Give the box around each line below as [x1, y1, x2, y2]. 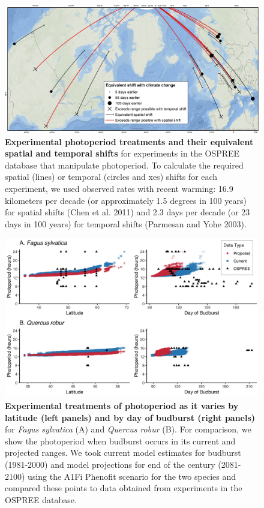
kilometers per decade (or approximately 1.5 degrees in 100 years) [5, 194, 247, 206]
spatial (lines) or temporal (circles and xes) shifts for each [5, 170, 218, 183]
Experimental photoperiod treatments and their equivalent [5, 135, 254, 148]
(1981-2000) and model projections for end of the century [5, 458, 215, 470]
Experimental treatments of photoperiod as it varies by [5, 399, 239, 411]
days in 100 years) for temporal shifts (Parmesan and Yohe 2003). [5, 217, 247, 230]
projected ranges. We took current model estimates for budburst [5, 446, 241, 459]
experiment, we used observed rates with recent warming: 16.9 [5, 182, 233, 195]
